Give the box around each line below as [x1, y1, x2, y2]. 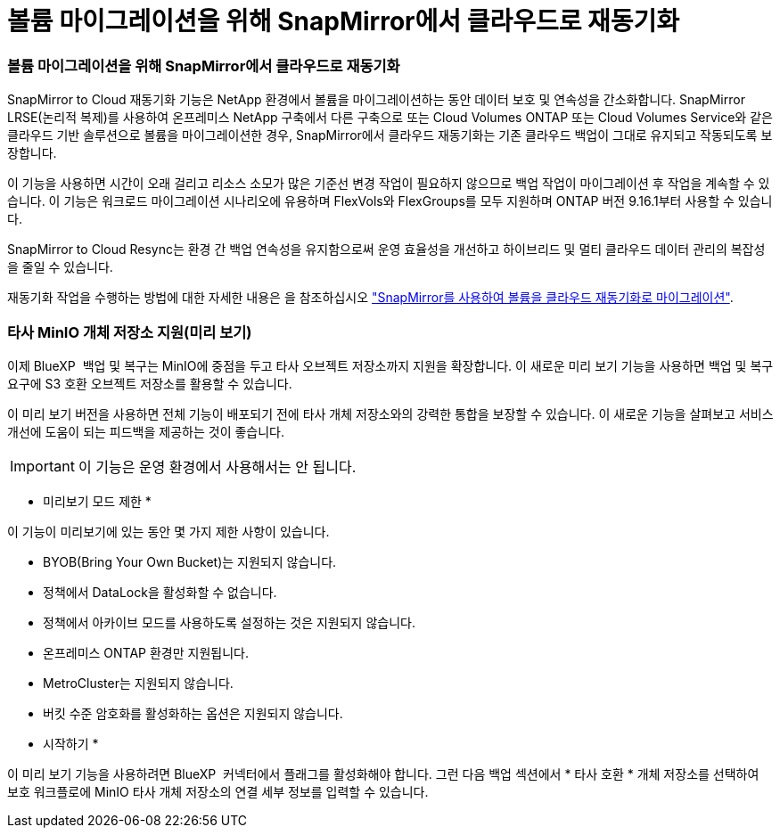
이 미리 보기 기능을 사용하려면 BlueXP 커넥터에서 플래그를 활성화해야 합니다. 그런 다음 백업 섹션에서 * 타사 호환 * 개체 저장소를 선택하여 [7, 765, 759, 782]
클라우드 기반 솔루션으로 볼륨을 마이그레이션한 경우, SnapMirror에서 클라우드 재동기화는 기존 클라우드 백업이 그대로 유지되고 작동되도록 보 [7, 127, 773, 143]
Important [10, 456, 75, 475]
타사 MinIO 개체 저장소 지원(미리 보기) [7, 323, 252, 341]
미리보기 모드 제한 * [43, 493, 152, 509]
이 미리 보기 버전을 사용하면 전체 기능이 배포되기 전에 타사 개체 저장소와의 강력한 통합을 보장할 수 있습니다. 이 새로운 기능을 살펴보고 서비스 [7, 405, 774, 422]
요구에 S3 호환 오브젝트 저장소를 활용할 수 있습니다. [7, 375, 292, 391]
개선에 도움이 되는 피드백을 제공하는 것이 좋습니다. [7, 423, 285, 439]
